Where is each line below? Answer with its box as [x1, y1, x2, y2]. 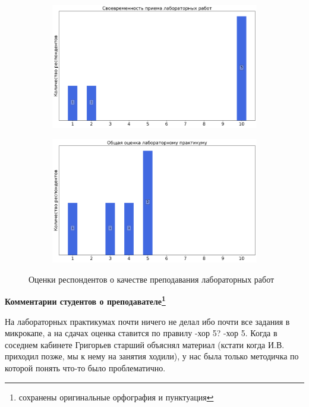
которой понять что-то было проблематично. [5, 361, 166, 374]
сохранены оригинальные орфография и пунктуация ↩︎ [18, 390, 214, 403]
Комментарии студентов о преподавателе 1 [5, 293, 166, 307]
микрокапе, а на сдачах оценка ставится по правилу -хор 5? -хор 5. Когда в [5, 327, 278, 339]
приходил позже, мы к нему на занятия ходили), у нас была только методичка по [5, 350, 299, 362]
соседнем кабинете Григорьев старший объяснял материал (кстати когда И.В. [5, 338, 285, 350]
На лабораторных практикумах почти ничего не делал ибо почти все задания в [5, 315, 290, 327]
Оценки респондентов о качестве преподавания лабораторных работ [29, 273, 275, 285]
